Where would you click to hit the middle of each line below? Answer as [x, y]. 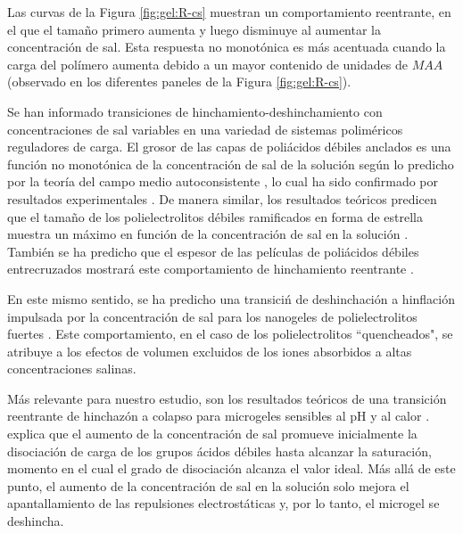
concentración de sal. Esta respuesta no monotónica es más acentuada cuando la [227, 47]
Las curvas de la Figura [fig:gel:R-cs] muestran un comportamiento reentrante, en [229, 12]
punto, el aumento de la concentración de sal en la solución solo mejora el [208, 485]
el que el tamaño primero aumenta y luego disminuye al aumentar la [194, 29]
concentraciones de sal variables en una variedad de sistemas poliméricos [205, 129]
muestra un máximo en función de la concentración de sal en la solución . [208, 234]
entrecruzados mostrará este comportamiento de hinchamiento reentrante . [211, 269]
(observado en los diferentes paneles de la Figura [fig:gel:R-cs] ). [179, 82]
